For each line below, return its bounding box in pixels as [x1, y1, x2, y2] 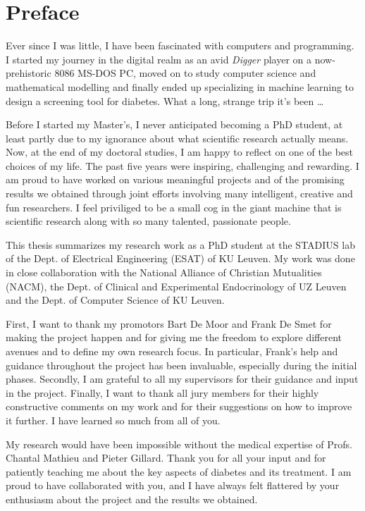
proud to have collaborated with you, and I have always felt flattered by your [6, 478, 340, 493]
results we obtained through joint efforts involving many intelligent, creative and [6, 186, 353, 201]
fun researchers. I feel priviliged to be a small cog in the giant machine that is [6, 199, 342, 214]
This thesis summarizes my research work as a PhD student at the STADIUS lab [6, 237, 355, 252]
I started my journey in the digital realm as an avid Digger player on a [6, 51, 311, 66]
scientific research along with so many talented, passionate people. [6, 214, 291, 228]
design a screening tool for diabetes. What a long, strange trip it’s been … [6, 93, 324, 108]
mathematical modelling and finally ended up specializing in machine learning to [6, 79, 354, 94]
